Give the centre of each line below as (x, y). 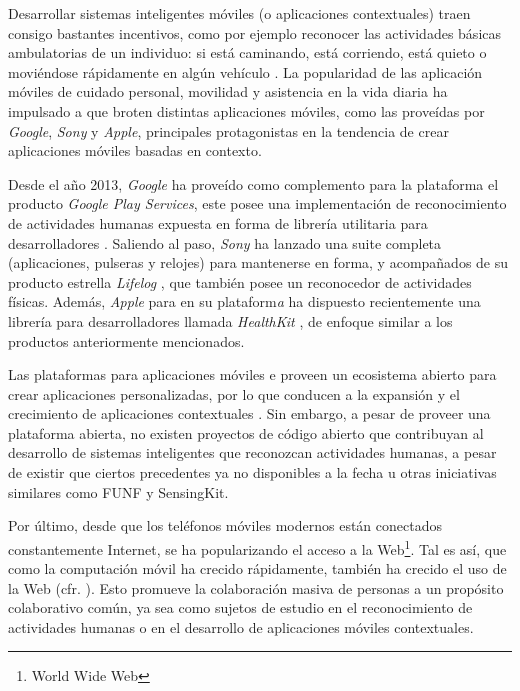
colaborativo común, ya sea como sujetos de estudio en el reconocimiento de (240, 607)
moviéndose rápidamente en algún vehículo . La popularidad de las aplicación (245, 71)
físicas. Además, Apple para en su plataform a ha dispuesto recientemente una (244, 301)
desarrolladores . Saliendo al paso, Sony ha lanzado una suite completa (225, 242)
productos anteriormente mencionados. (126, 340)
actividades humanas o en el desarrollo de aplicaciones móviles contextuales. (241, 626)
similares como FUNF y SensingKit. (118, 491)
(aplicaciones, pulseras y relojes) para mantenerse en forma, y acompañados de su (258, 262)
